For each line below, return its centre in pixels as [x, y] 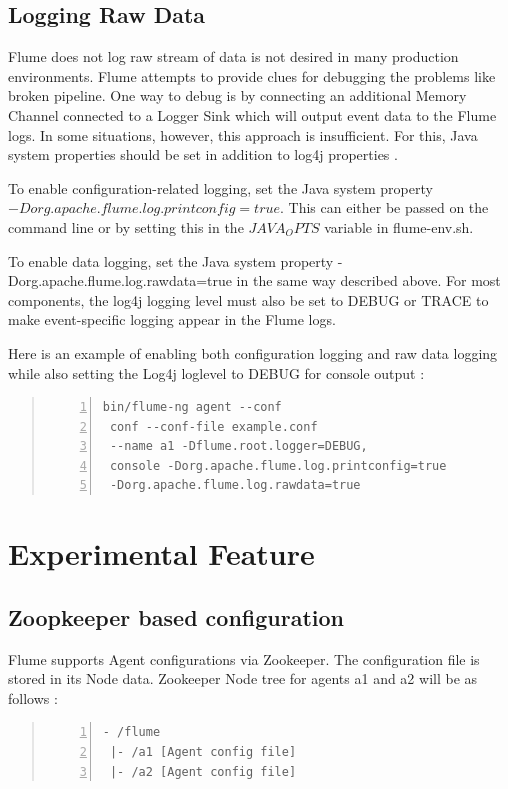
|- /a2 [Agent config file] [203, 771]
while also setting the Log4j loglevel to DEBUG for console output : [216, 372]
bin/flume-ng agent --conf [192, 407]
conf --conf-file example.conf [213, 426]
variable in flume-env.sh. [399, 226]
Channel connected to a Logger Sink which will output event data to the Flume [252, 114]
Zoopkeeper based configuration [176, 616]
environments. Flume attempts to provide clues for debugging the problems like [252, 75]
